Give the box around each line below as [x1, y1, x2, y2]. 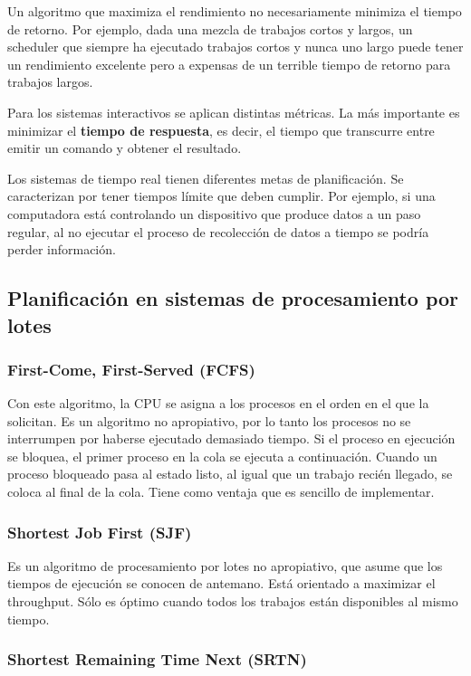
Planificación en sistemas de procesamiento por [7, 284, 459, 312]
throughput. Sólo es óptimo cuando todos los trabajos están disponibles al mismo [7, 592, 458, 611]
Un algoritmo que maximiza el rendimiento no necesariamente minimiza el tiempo [7, 2, 462, 20]
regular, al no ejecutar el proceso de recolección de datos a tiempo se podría [7, 222, 429, 241]
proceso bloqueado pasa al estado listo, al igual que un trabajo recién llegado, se [7, 464, 453, 483]
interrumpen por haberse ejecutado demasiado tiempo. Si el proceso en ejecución [7, 429, 456, 448]
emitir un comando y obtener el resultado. [7, 138, 242, 157]
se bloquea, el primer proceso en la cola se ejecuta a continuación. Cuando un [7, 446, 437, 465]
